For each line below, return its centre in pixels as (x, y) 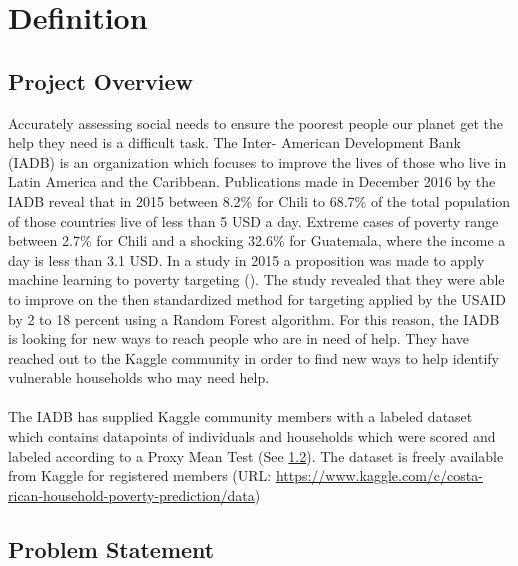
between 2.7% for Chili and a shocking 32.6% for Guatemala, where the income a (257, 240)
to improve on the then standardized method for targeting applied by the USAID (257, 298)
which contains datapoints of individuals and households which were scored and (252, 436)
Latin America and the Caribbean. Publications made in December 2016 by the (252, 181)
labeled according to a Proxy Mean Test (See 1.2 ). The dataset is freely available (256, 455)
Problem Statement (111, 548)
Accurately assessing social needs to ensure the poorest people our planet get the (255, 122)
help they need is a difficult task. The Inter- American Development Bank (234, 142)
